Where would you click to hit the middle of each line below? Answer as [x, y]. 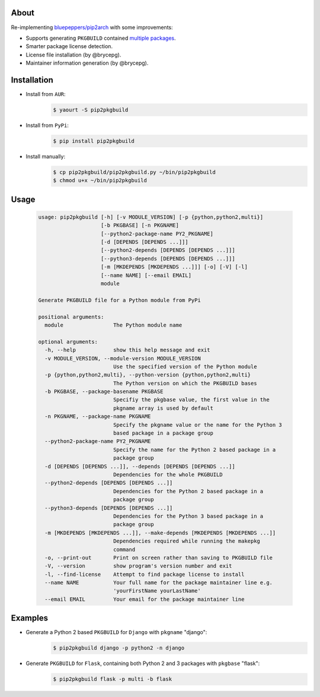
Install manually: [45, 156]
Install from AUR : [46, 94]
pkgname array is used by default [163, 408]
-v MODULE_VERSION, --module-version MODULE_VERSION [123, 358]
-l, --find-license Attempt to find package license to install [145, 574]
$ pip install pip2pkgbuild [94, 141]
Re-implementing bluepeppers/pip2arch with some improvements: [92, 27]
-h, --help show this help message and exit [127, 350]
